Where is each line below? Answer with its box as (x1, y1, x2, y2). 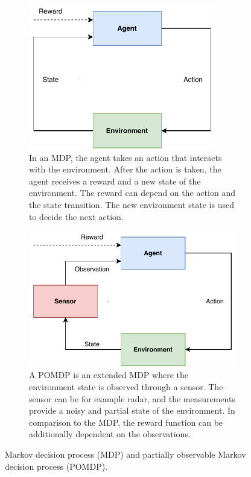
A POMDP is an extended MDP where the (29, 368, 188, 381)
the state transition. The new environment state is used (29, 198, 234, 211)
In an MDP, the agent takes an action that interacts (29, 151, 222, 163)
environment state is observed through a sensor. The (29, 381, 223, 393)
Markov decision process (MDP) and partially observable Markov (5, 448, 246, 461)
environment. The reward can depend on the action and (29, 186, 235, 199)
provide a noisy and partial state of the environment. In (29, 404, 235, 417)
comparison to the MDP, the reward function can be (29, 415, 223, 428)
